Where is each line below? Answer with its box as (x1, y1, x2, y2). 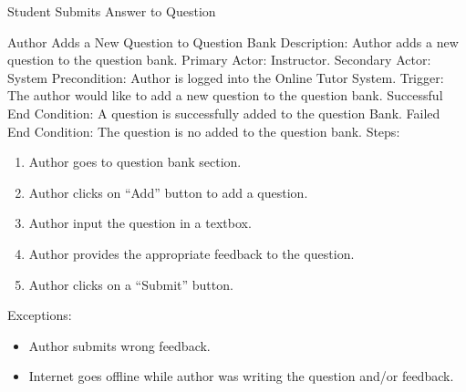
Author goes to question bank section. (28, 152, 242, 171)
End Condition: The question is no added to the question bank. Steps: (7, 121, 400, 140)
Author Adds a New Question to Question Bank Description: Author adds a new (7, 32, 459, 51)
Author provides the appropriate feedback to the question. (28, 243, 355, 263)
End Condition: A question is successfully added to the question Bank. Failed (7, 103, 440, 122)
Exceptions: (7, 305, 72, 325)
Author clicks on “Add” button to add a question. (28, 182, 308, 201)
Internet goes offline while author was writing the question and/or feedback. (28, 366, 454, 386)
